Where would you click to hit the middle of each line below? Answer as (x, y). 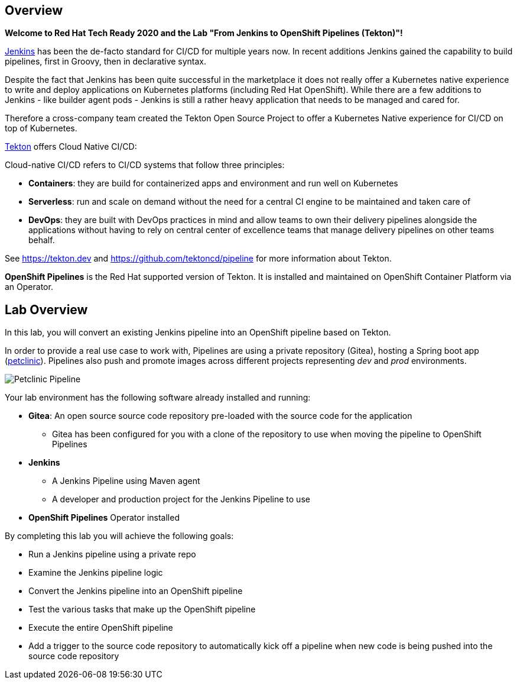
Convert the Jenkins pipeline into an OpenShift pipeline (136, 591)
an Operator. (29, 287)
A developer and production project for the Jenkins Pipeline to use (181, 499)
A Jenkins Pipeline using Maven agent (126, 481)
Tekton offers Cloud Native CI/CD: (71, 147)
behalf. (42, 240)
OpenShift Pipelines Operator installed (104, 518)
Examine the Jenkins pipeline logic (96, 573)
